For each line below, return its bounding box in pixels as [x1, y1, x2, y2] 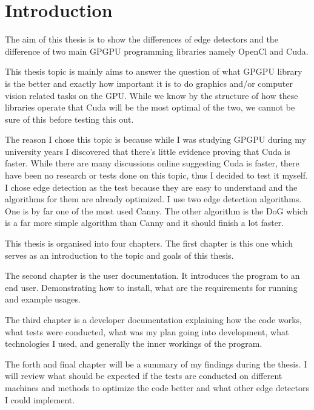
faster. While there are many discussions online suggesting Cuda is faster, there [5, 157, 299, 169]
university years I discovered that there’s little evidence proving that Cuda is [5, 145, 290, 157]
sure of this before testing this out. [5, 112, 134, 125]
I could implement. [5, 393, 75, 406]
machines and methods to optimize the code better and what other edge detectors [5, 381, 309, 394]
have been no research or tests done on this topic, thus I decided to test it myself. [5, 169, 308, 182]
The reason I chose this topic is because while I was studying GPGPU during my [5, 133, 307, 146]
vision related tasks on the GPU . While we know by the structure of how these [5, 89, 298, 101]
